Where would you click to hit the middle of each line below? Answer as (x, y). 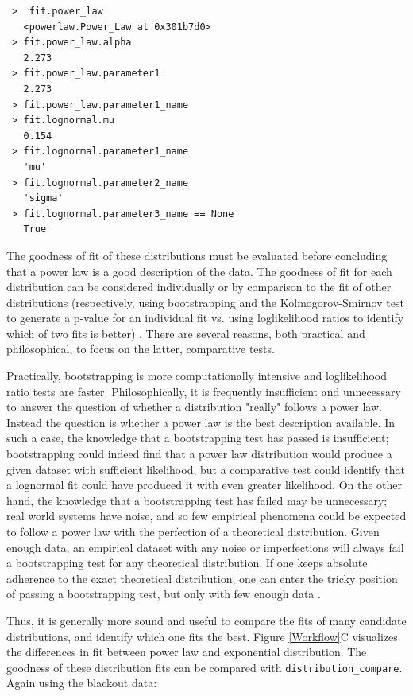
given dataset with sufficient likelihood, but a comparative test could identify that (206, 469)
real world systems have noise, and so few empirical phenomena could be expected (206, 516)
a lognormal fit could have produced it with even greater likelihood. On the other (205, 485)
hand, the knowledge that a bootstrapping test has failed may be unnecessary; (197, 500)
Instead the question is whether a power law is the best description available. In (201, 422)
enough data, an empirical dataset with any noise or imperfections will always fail (205, 547)
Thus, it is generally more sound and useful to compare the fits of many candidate (206, 620)
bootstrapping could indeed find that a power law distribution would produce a (199, 454)
